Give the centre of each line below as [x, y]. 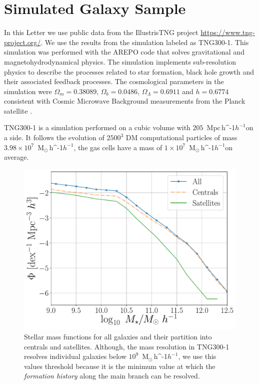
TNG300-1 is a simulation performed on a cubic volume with [97, 127]
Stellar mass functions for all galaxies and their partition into [118, 336]
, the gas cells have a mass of [118, 147]
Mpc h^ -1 [221, 127]
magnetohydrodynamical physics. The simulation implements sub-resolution [120, 61]
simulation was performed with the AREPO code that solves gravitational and [124, 52]
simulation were [28, 91]
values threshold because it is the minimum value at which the [120, 366]
